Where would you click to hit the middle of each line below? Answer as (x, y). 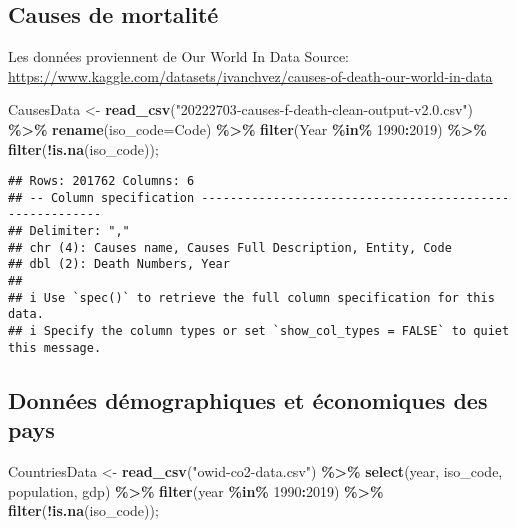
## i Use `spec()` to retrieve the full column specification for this (251, 297)
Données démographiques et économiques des (248, 399)
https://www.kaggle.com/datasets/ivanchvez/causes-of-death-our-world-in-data (250, 75)
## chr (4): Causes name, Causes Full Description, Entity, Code (230, 247)
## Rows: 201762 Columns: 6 (101, 181)
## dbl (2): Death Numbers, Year (119, 264)
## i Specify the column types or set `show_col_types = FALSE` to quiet (259, 331)
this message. (55, 347)
